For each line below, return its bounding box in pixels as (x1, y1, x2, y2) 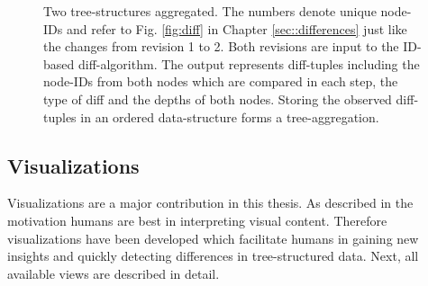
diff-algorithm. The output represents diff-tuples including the (77, 54, 420, 73)
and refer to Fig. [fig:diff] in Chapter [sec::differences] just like (66, 19, 407, 38)
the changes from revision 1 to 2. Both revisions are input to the (43, 37, 399, 56)
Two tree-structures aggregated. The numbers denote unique (43, 2, 377, 20)
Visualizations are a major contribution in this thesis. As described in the (7, 193, 414, 212)
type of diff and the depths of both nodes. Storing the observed (43, 89, 392, 108)
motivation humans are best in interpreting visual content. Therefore (7, 210, 387, 229)
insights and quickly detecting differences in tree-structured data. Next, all (7, 246, 419, 265)
